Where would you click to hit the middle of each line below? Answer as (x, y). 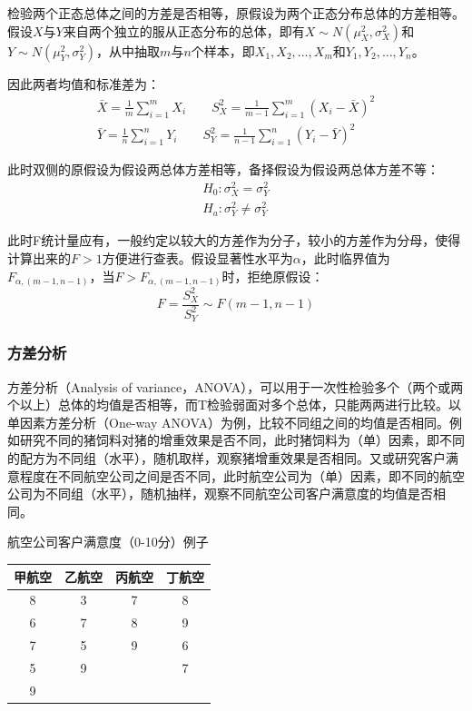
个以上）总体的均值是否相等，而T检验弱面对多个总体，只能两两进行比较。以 (235, 405)
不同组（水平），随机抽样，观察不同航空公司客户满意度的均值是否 (239, 494)
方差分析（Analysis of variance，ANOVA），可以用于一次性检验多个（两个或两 (236, 386)
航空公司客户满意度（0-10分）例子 (108, 542)
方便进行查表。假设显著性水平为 (197, 257)
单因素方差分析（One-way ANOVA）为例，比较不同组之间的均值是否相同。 (228, 422)
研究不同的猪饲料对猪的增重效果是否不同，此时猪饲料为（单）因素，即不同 (242, 440)
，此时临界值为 (345, 257)
